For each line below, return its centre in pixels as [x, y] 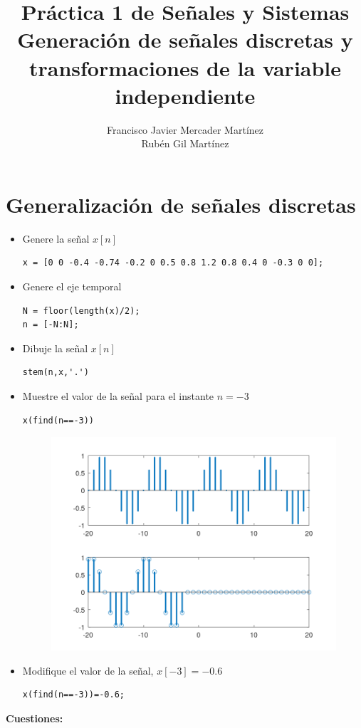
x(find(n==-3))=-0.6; [73, 695]
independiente [185, 95]
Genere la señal [56, 238]
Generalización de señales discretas [181, 204]
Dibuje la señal [55, 348]
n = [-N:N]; [51, 325]
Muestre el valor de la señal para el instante [118, 395]
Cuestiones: [35, 718]
